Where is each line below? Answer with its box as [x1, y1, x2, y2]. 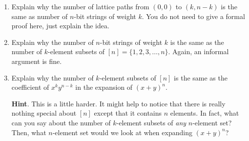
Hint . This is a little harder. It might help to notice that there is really [11, 98, 226, 108]
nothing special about [11, 108, 77, 118]
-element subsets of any [116, 117, 187, 127]
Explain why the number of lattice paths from [11, 1, 149, 11]
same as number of [11, 11, 68, 21]
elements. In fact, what [170, 108, 239, 118]
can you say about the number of [11, 117, 111, 127]
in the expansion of [75, 82, 133, 92]
